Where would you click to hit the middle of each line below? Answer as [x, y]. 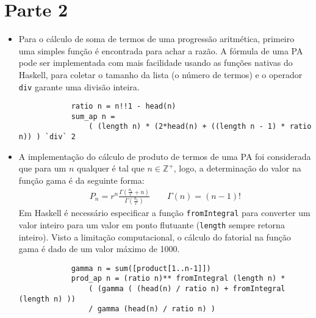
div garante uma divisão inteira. [79, 86]
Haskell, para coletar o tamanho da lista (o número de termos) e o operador [160, 74]
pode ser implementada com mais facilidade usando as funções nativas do [156, 63]
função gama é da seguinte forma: [81, 180]
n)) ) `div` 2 [47, 137]
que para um [42, 168]
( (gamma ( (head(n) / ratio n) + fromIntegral [187, 289]
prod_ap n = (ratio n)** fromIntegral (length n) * [178, 279]
